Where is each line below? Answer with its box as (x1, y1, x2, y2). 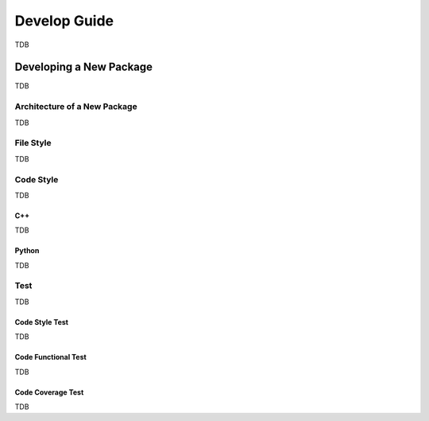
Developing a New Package (14, 60, 153, 74)
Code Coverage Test (14, 387, 84, 397)
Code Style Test (14, 317, 69, 326)
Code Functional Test (14, 353, 87, 362)
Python (14, 246, 40, 255)
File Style (14, 138, 52, 149)
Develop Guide (14, 12, 114, 29)
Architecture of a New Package (14, 101, 138, 112)
